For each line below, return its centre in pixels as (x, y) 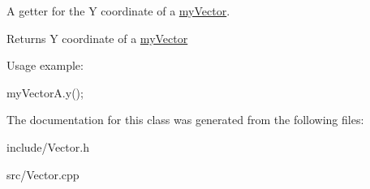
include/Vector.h (48, 146)
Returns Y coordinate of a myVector (97, 38)
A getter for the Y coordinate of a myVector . (118, 11)
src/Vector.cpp (43, 174)
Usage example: (45, 65)
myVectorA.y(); (45, 92)
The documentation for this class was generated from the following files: (185, 120)
